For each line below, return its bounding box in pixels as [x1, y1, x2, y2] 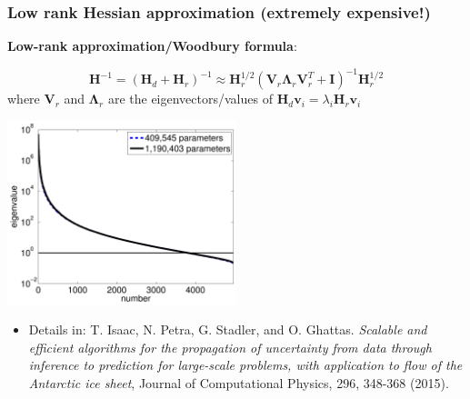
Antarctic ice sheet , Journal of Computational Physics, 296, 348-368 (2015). [28, 374, 449, 393]
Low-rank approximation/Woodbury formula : [7, 36, 297, 55]
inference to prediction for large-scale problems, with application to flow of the [28, 355, 463, 374]
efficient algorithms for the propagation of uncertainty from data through [28, 337, 432, 356]
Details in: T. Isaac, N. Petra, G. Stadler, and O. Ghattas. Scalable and [28, 320, 427, 339]
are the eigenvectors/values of [107, 89, 273, 108]
